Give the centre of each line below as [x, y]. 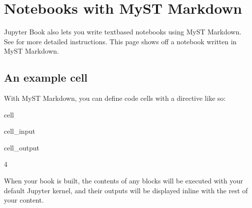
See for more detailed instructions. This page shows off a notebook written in [120, 41]
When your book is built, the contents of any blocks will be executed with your [124, 181]
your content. [24, 200]
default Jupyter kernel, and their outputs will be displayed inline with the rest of [126, 190]
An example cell [46, 77]
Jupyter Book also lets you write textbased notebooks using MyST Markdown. [123, 32]
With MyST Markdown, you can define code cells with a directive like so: [115, 98]
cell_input [20, 131]
